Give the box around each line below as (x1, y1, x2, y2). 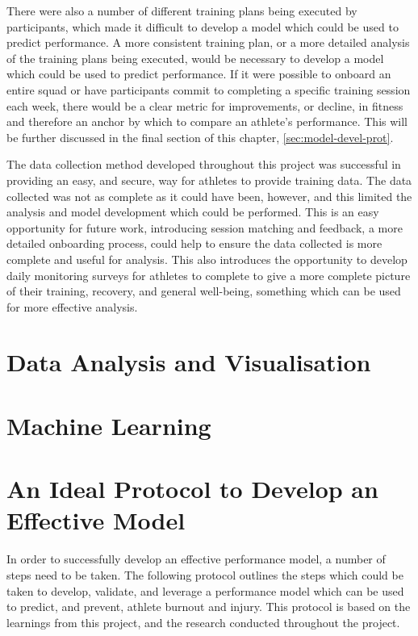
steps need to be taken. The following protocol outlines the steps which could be (6, 566, 403, 583)
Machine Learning (6, 408, 211, 441)
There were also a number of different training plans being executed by (6, 2, 357, 19)
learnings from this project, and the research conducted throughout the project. (6, 613, 400, 630)
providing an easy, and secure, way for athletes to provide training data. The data (6, 171, 412, 188)
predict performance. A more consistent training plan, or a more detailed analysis (6, 34, 410, 51)
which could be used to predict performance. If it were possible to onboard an (6, 65, 391, 82)
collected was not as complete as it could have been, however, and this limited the (6, 187, 412, 204)
